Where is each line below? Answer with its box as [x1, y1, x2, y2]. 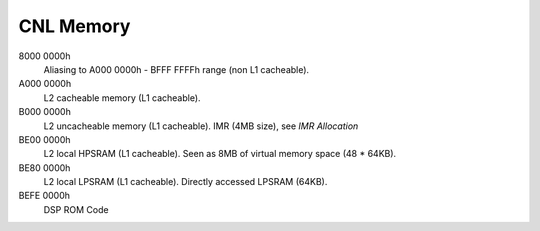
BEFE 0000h [18, 190, 70, 202]
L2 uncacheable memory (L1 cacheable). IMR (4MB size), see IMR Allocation [43, 120, 359, 132]
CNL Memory [18, 15, 131, 37]
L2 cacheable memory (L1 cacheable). [43, 91, 201, 104]
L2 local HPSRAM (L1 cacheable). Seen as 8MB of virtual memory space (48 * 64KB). [43, 148, 397, 160]
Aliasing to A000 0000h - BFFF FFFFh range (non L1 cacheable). [43, 63, 310, 75]
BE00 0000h [18, 133, 71, 145]
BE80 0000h [18, 161, 71, 174]
